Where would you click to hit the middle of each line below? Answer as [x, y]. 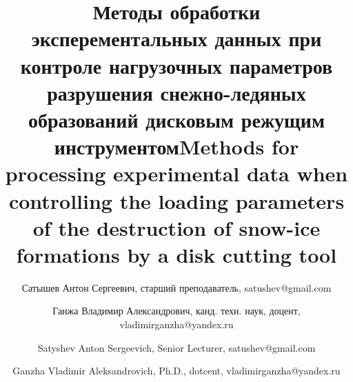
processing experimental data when [176, 173]
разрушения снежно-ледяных [176, 92]
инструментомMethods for [176, 147]
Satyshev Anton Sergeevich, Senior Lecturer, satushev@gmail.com [176, 347]
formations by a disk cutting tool [176, 254]
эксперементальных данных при [176, 38]
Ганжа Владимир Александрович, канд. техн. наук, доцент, [176, 311]
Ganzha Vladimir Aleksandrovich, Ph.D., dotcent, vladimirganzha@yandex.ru [176, 371]
